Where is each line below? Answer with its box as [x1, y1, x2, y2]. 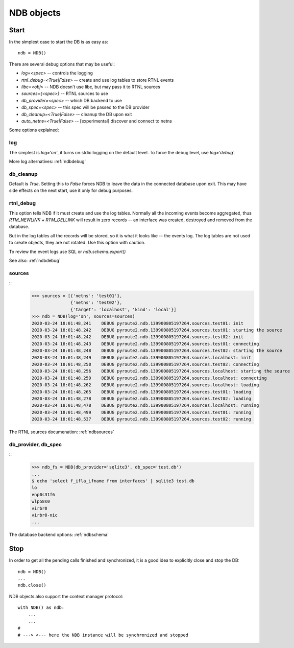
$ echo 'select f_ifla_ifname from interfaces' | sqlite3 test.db [31, 478, 195, 484]
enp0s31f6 [31, 492, 55, 497]
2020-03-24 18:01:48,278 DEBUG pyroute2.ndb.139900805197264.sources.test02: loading [31, 395, 252, 401]
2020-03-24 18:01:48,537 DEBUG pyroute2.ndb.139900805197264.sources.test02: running [31, 417, 252, 422]
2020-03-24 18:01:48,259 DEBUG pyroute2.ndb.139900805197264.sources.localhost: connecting [31, 375, 267, 381]
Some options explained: [9, 127, 59, 133]
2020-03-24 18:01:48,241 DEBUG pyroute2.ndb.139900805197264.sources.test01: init [31, 321, 244, 326]
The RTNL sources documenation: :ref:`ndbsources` [9, 429, 115, 435]
